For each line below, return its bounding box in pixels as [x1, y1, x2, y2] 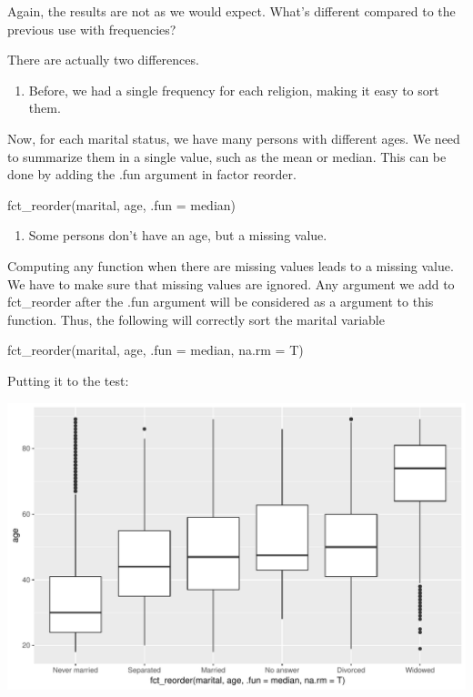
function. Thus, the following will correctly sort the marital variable [7, 309, 385, 328]
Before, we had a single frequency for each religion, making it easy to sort [28, 80, 439, 99]
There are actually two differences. [7, 50, 199, 69]
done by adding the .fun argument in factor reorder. [7, 165, 297, 184]
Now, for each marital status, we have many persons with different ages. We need [7, 128, 460, 147]
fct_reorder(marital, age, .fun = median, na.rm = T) [7, 340, 304, 359]
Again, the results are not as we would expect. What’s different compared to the [7, 2, 456, 20]
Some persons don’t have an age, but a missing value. [28, 226, 327, 245]
